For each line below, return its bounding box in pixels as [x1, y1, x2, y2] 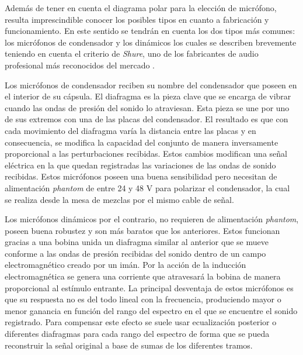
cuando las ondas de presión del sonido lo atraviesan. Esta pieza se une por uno [5, 101, 290, 113]
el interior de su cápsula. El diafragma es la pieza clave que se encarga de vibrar [5, 90, 291, 102]
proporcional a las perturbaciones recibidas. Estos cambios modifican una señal [5, 147, 287, 160]
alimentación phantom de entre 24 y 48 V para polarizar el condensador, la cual [5, 181, 290, 194]
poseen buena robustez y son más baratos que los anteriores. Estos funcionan [5, 224, 280, 236]
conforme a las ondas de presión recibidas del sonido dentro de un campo [5, 247, 266, 259]
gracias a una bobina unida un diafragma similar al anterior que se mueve [5, 236, 269, 248]
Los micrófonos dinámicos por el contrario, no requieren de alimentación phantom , [5, 213, 299, 225]
